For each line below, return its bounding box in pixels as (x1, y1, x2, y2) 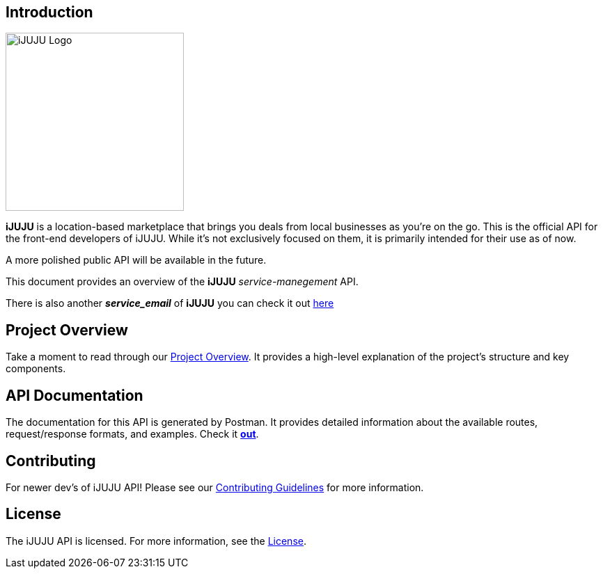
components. (6, 362, 66, 375)
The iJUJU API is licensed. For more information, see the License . (6, 534, 306, 547)
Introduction (6, 3, 93, 21)
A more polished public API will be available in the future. (6, 254, 267, 266)
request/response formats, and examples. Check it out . (6, 428, 259, 440)
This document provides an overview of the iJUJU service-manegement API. (6, 276, 359, 288)
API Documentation (6, 386, 143, 404)
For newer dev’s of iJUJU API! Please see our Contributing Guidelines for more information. (6, 481, 424, 493)
